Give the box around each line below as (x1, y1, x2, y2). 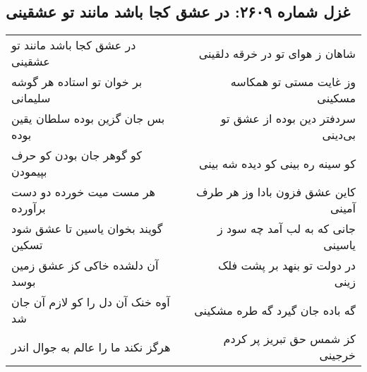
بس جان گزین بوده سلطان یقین (11, 110, 165, 127)
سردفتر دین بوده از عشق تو (220, 110, 356, 127)
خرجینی (319, 347, 356, 364)
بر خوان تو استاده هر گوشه (11, 73, 143, 90)
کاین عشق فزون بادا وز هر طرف (196, 184, 356, 200)
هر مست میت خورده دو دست (11, 184, 156, 200)
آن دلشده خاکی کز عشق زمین (11, 257, 159, 274)
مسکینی (317, 90, 356, 107)
